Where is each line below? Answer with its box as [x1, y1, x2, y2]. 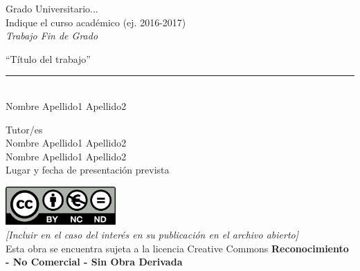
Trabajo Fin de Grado [6, 28, 98, 43]
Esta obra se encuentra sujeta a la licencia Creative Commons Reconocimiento [6, 241, 349, 255]
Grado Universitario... [6, 1, 98, 15]
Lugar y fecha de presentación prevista [6, 162, 170, 177]
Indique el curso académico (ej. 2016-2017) [6, 15, 186, 29]
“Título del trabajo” [6, 51, 91, 66]
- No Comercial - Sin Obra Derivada [6, 254, 183, 269]
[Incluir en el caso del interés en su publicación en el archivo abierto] [6, 227, 299, 241]
